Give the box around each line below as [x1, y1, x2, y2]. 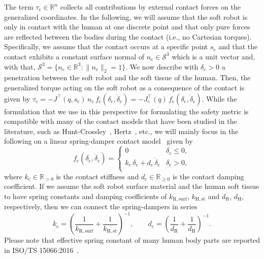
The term [4, 2, 34, 12]
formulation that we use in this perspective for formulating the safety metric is [4, 106, 249, 116]
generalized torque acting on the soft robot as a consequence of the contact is [4, 82, 245, 92]
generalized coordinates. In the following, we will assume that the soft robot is [4, 11, 248, 22]
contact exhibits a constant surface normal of [4, 51, 145, 61]
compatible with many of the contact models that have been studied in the [4, 116, 237, 126]
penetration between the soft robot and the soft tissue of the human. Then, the [4, 72, 251, 83]
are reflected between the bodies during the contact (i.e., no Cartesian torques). [4, 31, 252, 42]
